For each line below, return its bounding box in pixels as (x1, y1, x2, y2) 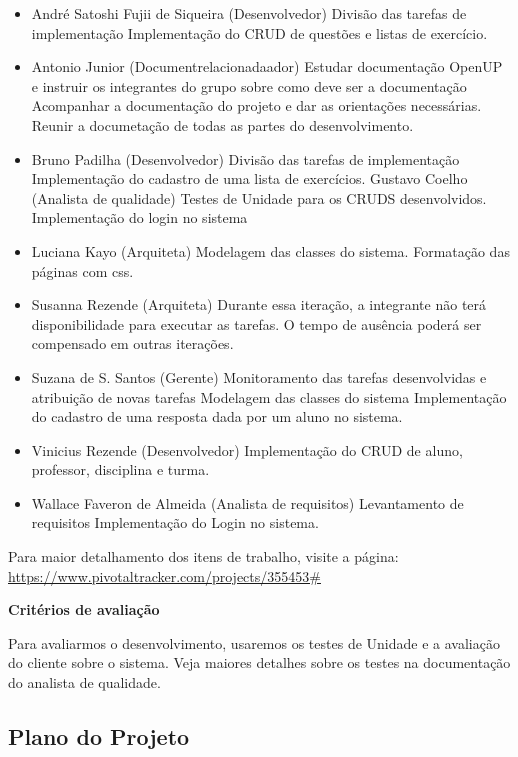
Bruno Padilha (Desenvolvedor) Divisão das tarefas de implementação (31, 148, 460, 169)
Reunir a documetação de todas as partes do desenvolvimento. (31, 114, 414, 135)
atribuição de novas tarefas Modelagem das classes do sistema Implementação (31, 386, 507, 407)
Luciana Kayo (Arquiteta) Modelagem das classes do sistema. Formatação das (31, 240, 510, 261)
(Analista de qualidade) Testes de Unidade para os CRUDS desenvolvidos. (31, 187, 487, 208)
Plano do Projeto (8, 721, 190, 752)
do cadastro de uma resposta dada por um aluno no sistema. (31, 406, 403, 427)
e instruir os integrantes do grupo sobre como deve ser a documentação (31, 75, 467, 96)
